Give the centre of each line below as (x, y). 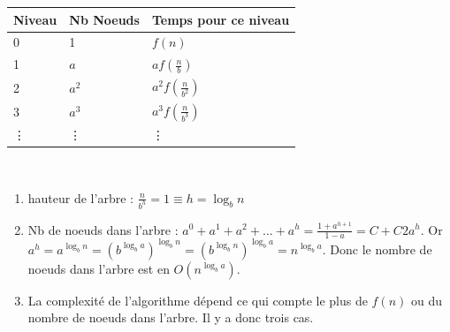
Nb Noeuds (104, 19)
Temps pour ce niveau (221, 19)
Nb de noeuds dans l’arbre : (103, 229)
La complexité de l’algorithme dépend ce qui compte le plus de (198, 300)
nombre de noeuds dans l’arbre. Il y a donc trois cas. (171, 317)
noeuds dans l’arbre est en (99, 268)
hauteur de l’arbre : (80, 197)
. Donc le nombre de (377, 249)
